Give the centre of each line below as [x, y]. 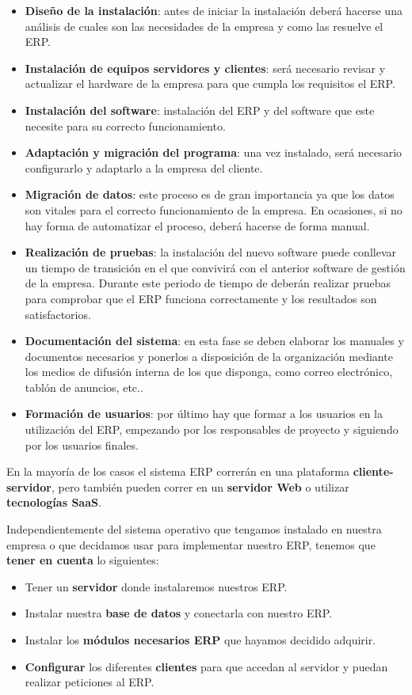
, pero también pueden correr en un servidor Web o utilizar [200, 486]
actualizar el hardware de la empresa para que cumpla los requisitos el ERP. [210, 84]
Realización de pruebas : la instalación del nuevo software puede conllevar [210, 252]
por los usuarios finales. [82, 444]
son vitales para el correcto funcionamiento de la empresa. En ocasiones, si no [214, 209]
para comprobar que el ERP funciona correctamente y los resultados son [201, 298]
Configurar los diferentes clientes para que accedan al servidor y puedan [206, 666]
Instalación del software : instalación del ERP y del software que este [200, 110]
